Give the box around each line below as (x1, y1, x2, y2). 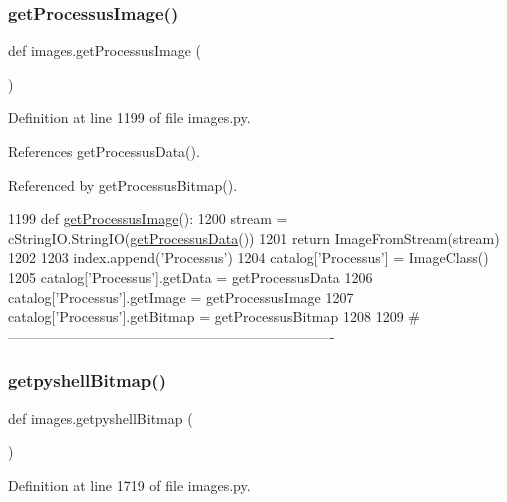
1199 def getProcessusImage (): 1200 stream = (8, 208, 288, 229)
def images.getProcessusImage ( (8, 40, 202, 61)
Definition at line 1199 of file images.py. (8, 107, 251, 128)
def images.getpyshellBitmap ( (8, 407, 193, 428)
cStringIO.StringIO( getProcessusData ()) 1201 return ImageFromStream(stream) (8, 227, 500, 248)
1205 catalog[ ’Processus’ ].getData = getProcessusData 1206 (8, 266, 373, 287)
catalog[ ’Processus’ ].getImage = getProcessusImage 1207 (8, 286, 354, 307)
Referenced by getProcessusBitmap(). (8, 174, 238, 195)
